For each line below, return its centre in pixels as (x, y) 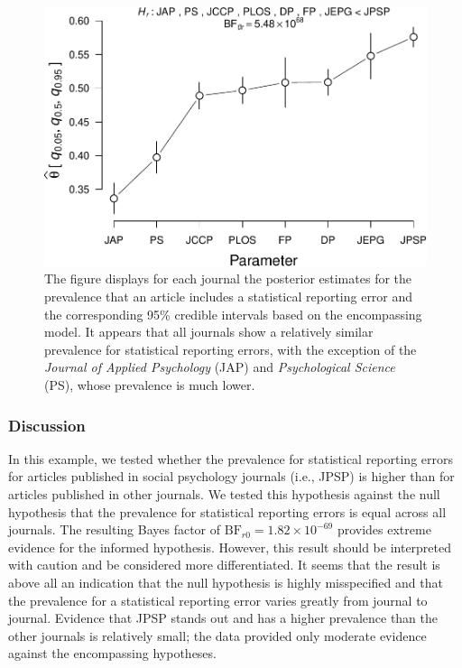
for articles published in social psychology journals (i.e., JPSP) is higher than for (231, 476)
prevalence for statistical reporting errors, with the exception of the (231, 349)
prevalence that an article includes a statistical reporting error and (229, 297)
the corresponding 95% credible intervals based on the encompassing (233, 314)
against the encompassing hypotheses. (112, 653)
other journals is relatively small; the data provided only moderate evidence (217, 635)
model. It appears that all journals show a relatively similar (209, 332)
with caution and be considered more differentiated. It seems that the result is (224, 565)
